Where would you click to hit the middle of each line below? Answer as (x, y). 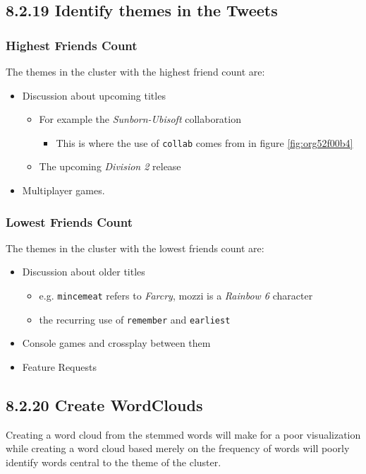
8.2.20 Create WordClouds (104, 404)
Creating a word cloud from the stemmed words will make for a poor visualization (183, 434)
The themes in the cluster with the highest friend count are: (135, 71)
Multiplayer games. (63, 190)
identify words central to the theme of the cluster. (114, 462)
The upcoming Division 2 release (110, 166)
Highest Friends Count (72, 45)
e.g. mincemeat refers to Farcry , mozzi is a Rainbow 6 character (176, 296)
